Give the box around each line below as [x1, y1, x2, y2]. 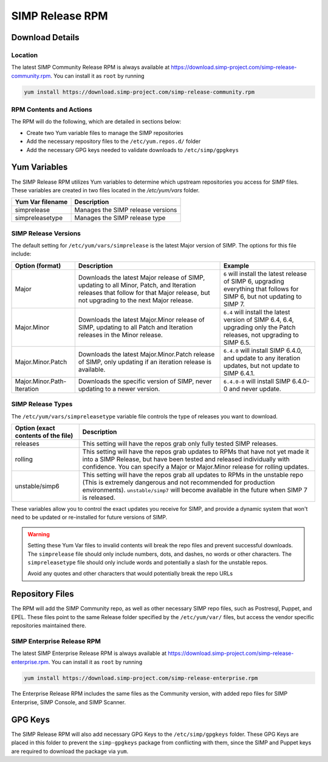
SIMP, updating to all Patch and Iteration [78, 323, 193, 331]
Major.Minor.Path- [15, 377, 67, 386]
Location [11, 50, 38, 59]
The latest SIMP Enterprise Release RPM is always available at [11, 649, 167, 657]
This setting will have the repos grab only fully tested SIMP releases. [82, 439, 278, 448]
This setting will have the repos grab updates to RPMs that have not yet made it [82, 447, 309, 455]
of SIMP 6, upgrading [224, 277, 285, 285]
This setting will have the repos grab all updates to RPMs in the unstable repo [82, 470, 304, 479]
